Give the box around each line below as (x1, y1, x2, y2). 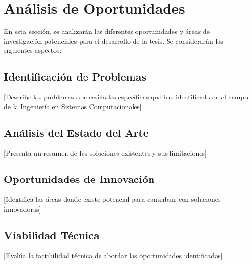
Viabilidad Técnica (4, 227, 100, 242)
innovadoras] (4, 203, 41, 214)
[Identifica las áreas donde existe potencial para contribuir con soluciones (4, 194, 221, 204)
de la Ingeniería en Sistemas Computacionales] (4, 101, 142, 111)
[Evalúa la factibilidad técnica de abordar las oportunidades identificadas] (4, 250, 223, 260)
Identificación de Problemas (4, 69, 146, 84)
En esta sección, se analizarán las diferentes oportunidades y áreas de (4, 26, 210, 36)
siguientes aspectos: (4, 45, 62, 55)
